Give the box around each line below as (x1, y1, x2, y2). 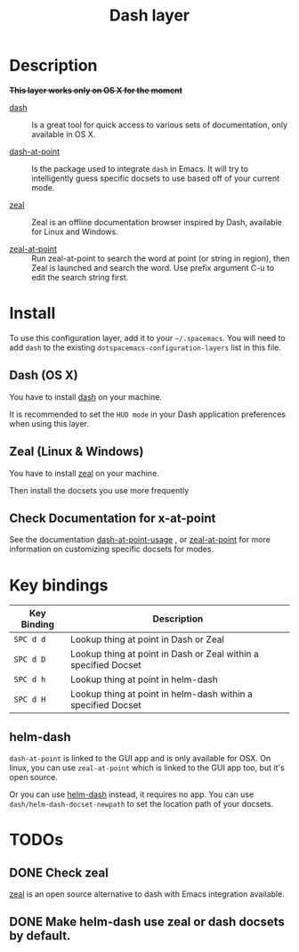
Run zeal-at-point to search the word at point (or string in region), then (31, 253, 290, 264)
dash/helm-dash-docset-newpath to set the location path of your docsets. (9, 799, 274, 810)
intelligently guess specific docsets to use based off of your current (31, 173, 280, 183)
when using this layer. (9, 418, 89, 428)
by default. (9, 928, 71, 944)
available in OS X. (31, 128, 96, 139)
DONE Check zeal (9, 865, 109, 880)
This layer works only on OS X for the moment (9, 85, 182, 95)
